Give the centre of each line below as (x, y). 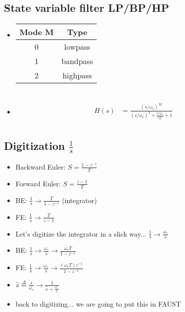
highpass (77, 75)
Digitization (35, 146)
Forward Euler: (38, 183)
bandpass (77, 61)
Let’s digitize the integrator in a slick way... (81, 233)
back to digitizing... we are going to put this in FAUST (98, 303)
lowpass (77, 47)
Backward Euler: (40, 166)
